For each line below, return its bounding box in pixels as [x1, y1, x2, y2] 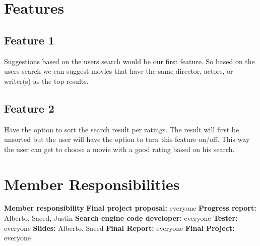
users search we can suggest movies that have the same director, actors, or [4, 66, 233, 76]
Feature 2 [4, 100, 54, 116]
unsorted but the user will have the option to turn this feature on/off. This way [4, 134, 250, 144]
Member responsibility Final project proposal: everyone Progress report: [4, 203, 256, 213]
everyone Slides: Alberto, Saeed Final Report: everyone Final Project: [4, 222, 235, 233]
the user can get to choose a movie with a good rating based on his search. [4, 143, 235, 154]
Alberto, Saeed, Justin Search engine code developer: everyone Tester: [4, 213, 238, 223]
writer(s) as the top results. [4, 75, 89, 86]
